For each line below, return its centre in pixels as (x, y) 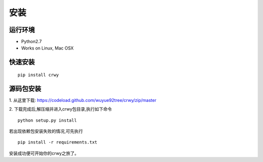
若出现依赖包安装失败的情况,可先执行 (46, 131)
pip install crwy (38, 75)
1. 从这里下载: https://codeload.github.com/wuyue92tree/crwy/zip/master (83, 100)
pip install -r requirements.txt (57, 142)
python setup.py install (47, 120)
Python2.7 (31, 42)
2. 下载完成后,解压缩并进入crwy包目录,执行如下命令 (60, 109)
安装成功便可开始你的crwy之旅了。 (44, 153)
